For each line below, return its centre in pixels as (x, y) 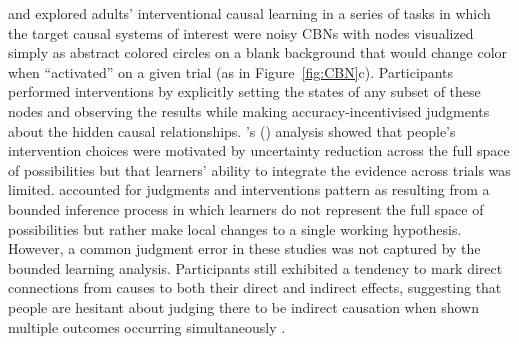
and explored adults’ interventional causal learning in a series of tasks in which (249, 13)
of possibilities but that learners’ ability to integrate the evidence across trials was (259, 169)
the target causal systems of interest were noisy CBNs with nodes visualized (241, 32)
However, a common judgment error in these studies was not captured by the (244, 248)
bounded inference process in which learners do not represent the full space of (246, 208)
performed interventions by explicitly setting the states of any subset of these (244, 91)
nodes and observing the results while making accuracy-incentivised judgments (249, 110)
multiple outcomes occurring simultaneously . (147, 326)
